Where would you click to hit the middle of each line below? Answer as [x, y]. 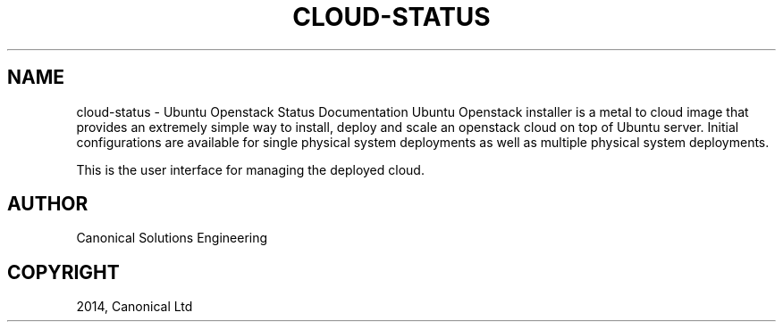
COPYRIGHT [63, 272]
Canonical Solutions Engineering [172, 238]
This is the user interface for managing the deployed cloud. [250, 169]
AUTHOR [48, 204]
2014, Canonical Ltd [135, 307]
